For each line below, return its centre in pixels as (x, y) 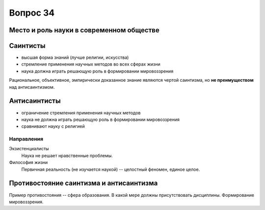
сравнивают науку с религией (53, 126)
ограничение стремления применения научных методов (81, 113)
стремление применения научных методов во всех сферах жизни (91, 64)
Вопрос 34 (32, 13)
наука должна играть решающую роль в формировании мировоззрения (97, 71)
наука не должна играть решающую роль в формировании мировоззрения (101, 119)
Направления (26, 139)
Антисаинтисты (35, 101)
